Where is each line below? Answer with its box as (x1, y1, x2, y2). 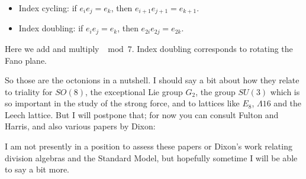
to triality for (5, 85, 53, 97)
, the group (195, 85, 236, 97)
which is (270, 85, 300, 97)
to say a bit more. (5, 163, 69, 175)
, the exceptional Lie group (85, 85, 183, 97)
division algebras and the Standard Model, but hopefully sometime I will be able (5, 151, 298, 164)
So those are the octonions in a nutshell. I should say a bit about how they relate (5, 74, 299, 86)
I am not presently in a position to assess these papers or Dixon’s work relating (5, 140, 292, 152)
